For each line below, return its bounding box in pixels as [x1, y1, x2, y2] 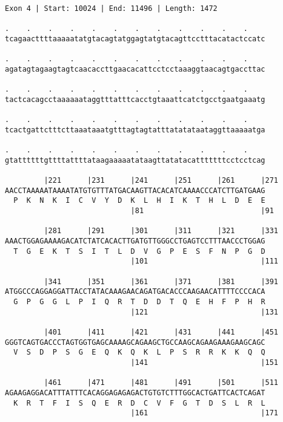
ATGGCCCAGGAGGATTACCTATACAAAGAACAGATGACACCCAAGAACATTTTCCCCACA [5, 287, 265, 296]
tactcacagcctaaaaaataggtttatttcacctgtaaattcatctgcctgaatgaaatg [5, 95, 265, 104]
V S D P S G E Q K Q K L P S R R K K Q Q [13, 348, 265, 357]
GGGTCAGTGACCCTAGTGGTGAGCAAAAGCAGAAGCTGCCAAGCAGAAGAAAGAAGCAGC [5, 338, 265, 347]
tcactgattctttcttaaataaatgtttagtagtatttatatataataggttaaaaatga [5, 125, 265, 134]
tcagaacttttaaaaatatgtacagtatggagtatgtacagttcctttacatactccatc [5, 34, 265, 43]
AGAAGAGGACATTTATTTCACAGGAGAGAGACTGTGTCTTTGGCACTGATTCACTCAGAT [5, 388, 265, 397]
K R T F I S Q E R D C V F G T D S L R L [13, 398, 265, 407]
